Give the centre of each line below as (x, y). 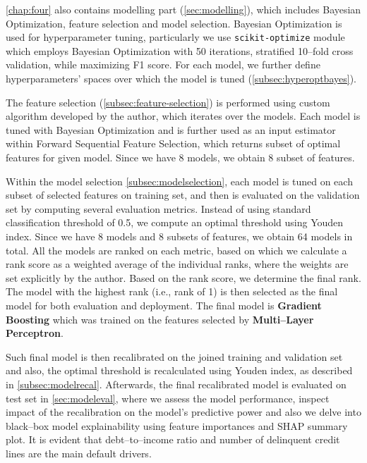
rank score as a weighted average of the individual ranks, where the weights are (177, 264)
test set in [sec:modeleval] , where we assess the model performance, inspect (168, 398)
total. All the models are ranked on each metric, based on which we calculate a (176, 250)
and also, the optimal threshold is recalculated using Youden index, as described (179, 370)
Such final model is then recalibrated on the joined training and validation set (174, 356)
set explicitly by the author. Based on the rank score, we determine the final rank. (183, 277)
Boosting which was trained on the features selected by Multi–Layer (160, 319)
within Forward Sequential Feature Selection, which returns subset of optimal (173, 143)
